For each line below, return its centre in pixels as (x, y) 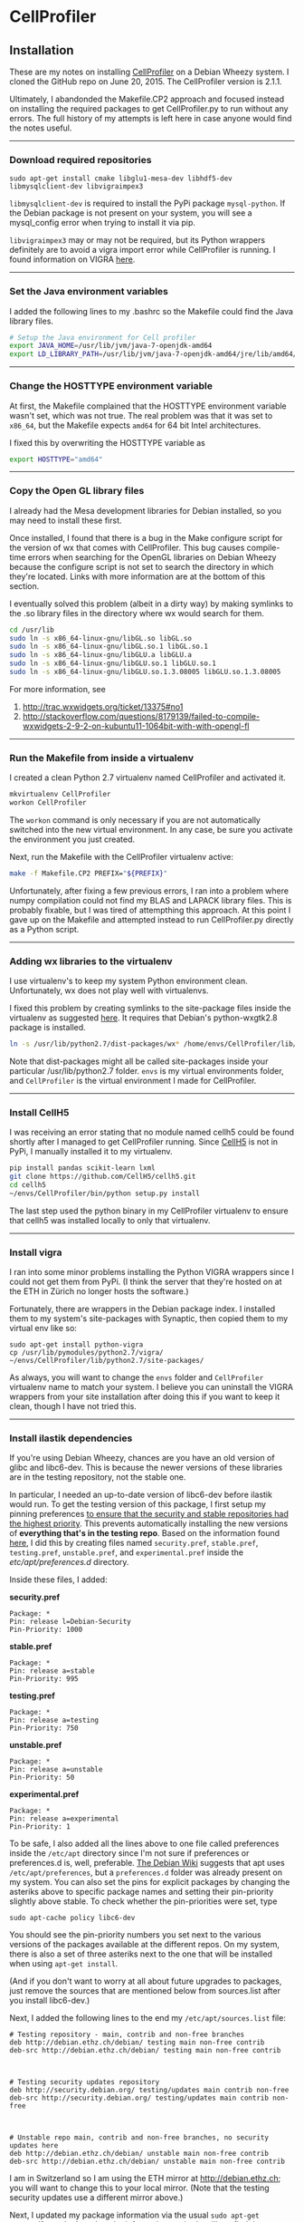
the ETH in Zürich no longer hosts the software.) (99, 1291)
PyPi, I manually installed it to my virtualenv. (91, 1152)
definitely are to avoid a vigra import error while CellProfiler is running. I (142, 250)
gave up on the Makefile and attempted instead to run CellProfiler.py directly (152, 919)
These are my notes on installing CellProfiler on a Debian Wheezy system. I (149, 72)
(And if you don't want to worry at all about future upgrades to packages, (146, 1981)
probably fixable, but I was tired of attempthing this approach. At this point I (150, 910)
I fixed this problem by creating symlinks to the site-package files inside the (150, 1009)
